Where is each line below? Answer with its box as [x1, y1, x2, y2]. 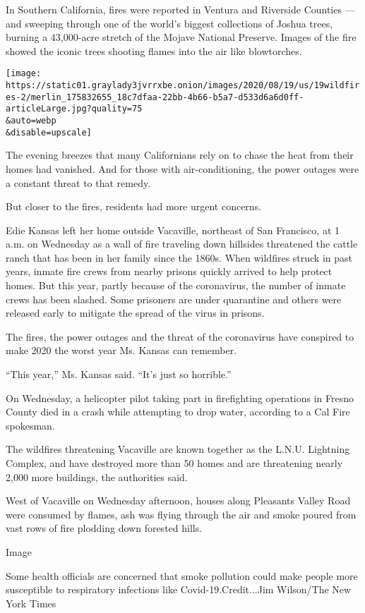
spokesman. [6, 418, 55, 432]
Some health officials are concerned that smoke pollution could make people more [6, 568, 358, 583]
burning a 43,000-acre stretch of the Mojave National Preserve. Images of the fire [6, 30, 357, 44]
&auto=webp [6, 116, 56, 126]
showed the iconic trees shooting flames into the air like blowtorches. [6, 43, 302, 58]
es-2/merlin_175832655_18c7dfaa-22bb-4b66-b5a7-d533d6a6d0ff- [6, 92, 304, 102]
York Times [6, 595, 56, 610]
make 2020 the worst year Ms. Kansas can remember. [6, 343, 237, 358]
